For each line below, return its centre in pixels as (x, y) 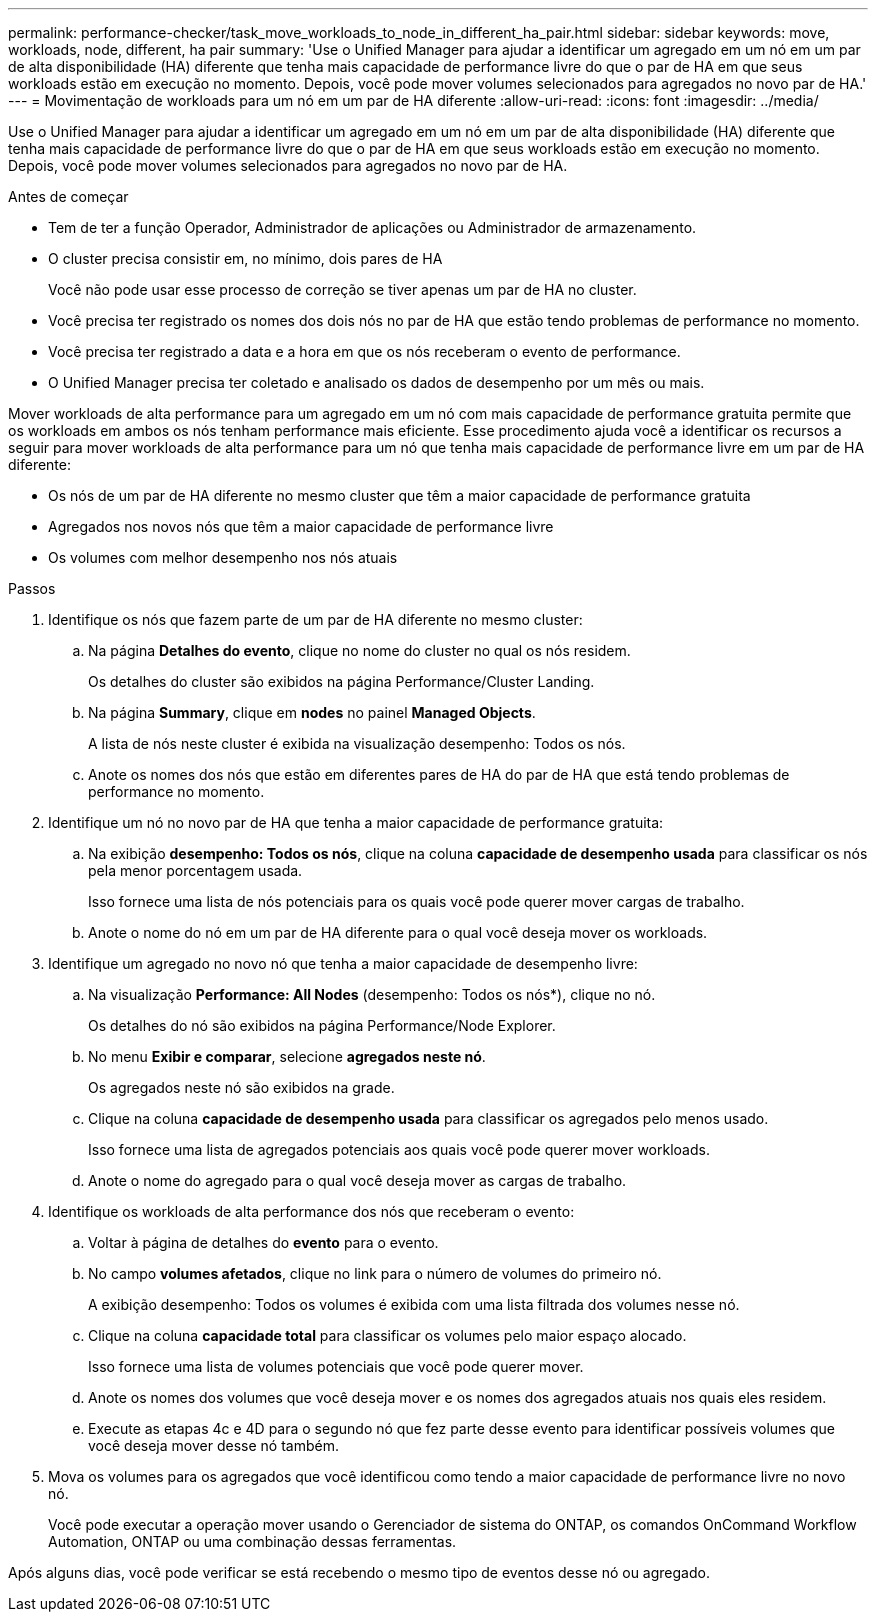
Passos (32, 588)
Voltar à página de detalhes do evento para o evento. (263, 1242)
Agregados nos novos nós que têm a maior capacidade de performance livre (301, 526)
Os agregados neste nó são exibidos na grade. (241, 1087)
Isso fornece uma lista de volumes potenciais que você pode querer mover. (336, 1366)
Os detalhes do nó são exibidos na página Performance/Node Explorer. (322, 1025)
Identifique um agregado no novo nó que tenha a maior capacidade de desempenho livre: (343, 963)
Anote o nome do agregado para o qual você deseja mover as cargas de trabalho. (357, 1180)
